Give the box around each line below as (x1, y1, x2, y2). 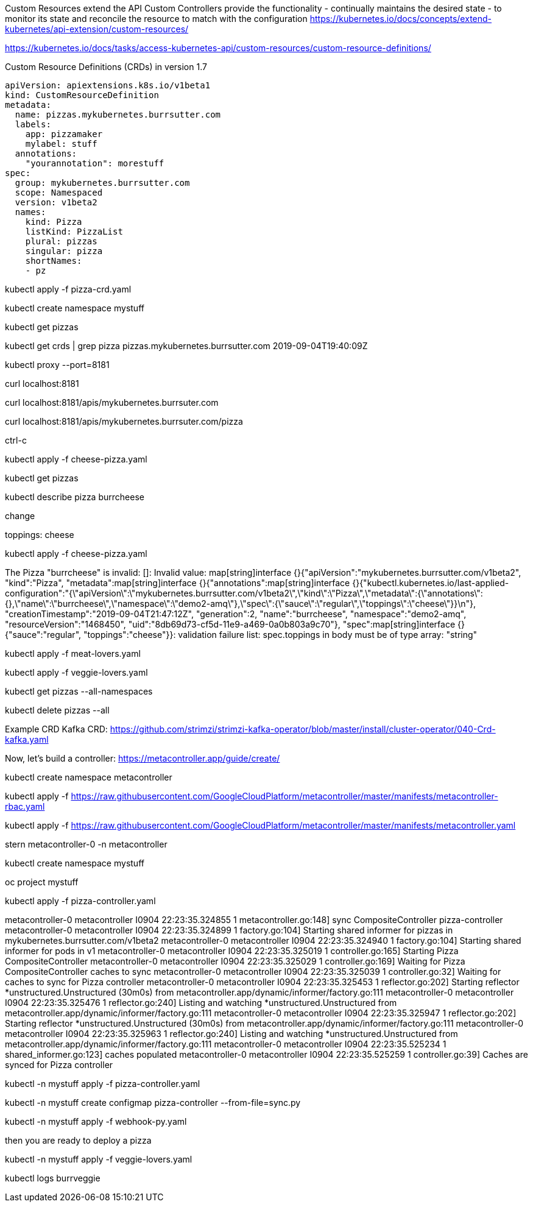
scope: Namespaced (15, 188, 103, 197)
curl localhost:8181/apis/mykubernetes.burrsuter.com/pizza (5, 416, 243, 427)
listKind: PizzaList (25, 227, 123, 236)
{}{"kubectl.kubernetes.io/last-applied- (352, 578, 509, 588)
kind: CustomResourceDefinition (5, 90, 159, 100)
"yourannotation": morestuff (25, 158, 164, 168)
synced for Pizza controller (5, 1060, 113, 1070)
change (5, 511, 35, 521)
